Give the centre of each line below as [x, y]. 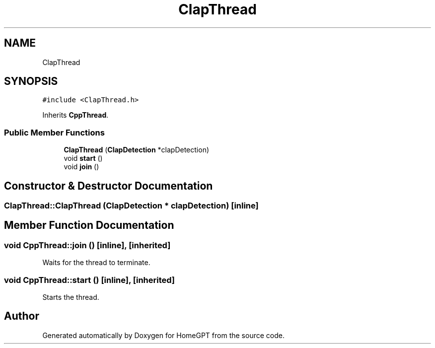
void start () [83, 158]
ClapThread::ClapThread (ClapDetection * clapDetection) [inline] [131, 206]
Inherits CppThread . [75, 115]
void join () [81, 167]
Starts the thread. [71, 297]
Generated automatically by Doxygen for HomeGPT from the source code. [163, 335]
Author [22, 316]
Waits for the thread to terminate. [96, 263]
